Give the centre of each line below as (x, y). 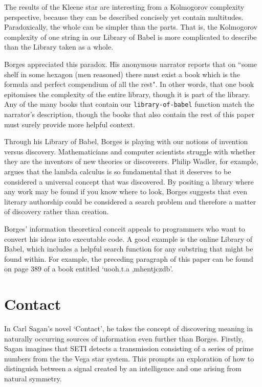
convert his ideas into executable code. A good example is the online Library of (128, 238)
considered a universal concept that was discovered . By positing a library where (129, 181)
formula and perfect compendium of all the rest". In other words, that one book (129, 84)
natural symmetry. (33, 378)
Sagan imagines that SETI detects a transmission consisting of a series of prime (129, 348)
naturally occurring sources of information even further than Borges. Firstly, (124, 338)
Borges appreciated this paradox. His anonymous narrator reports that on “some (131, 64)
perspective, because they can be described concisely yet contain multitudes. (124, 17)
